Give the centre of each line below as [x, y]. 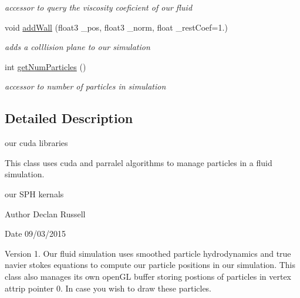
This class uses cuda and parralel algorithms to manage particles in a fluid [139, 162]
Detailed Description [69, 118]
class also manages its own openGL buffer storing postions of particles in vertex [148, 276]
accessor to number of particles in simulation [85, 86]
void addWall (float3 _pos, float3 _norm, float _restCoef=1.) [116, 27]
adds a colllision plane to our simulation [77, 47]
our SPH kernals [34, 193]
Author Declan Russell [45, 213]
